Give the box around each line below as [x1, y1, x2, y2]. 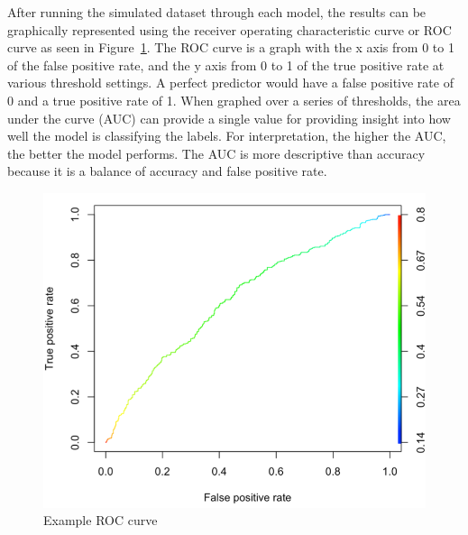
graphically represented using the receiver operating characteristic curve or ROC [7, 20, 452, 39]
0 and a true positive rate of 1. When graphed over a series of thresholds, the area [7, 90, 461, 109]
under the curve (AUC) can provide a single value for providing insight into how [7, 108, 451, 127]
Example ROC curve [43, 511, 158, 530]
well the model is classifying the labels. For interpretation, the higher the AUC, [7, 126, 446, 145]
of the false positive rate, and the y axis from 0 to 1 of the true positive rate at [7, 55, 445, 74]
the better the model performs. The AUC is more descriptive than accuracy [7, 143, 426, 162]
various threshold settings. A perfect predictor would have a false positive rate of [7, 73, 454, 92]
